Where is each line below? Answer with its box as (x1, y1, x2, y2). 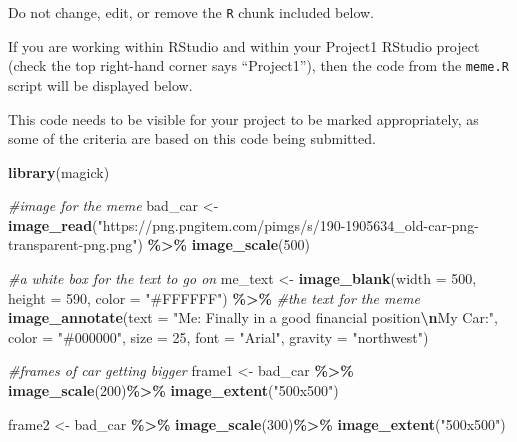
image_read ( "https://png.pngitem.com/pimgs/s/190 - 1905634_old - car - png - (8, 214, 479, 235)
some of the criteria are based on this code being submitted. (8, 128, 376, 149)
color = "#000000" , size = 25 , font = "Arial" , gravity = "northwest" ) (8, 326, 429, 347)
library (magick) (8, 161, 110, 182)
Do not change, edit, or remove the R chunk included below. (8, 2, 374, 22)
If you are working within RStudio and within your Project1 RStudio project (8, 35, 480, 56)
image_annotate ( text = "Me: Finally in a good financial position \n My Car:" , (8, 307, 498, 328)
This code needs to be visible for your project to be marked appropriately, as (8, 108, 479, 129)
